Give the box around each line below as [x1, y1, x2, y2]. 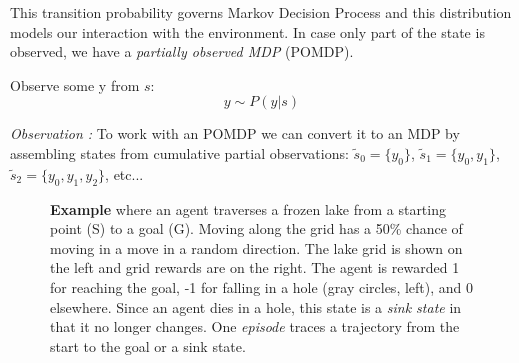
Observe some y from [10, 74, 140, 95]
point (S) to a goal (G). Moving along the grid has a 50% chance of [50, 218, 463, 239]
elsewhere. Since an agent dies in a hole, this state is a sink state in [50, 296, 462, 317]
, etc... [105, 163, 144, 184]
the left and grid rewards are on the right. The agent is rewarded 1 [50, 257, 460, 278]
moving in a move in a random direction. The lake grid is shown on [50, 237, 463, 258]
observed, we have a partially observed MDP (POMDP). [10, 41, 354, 62]
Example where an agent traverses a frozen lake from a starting [50, 198, 446, 219]
